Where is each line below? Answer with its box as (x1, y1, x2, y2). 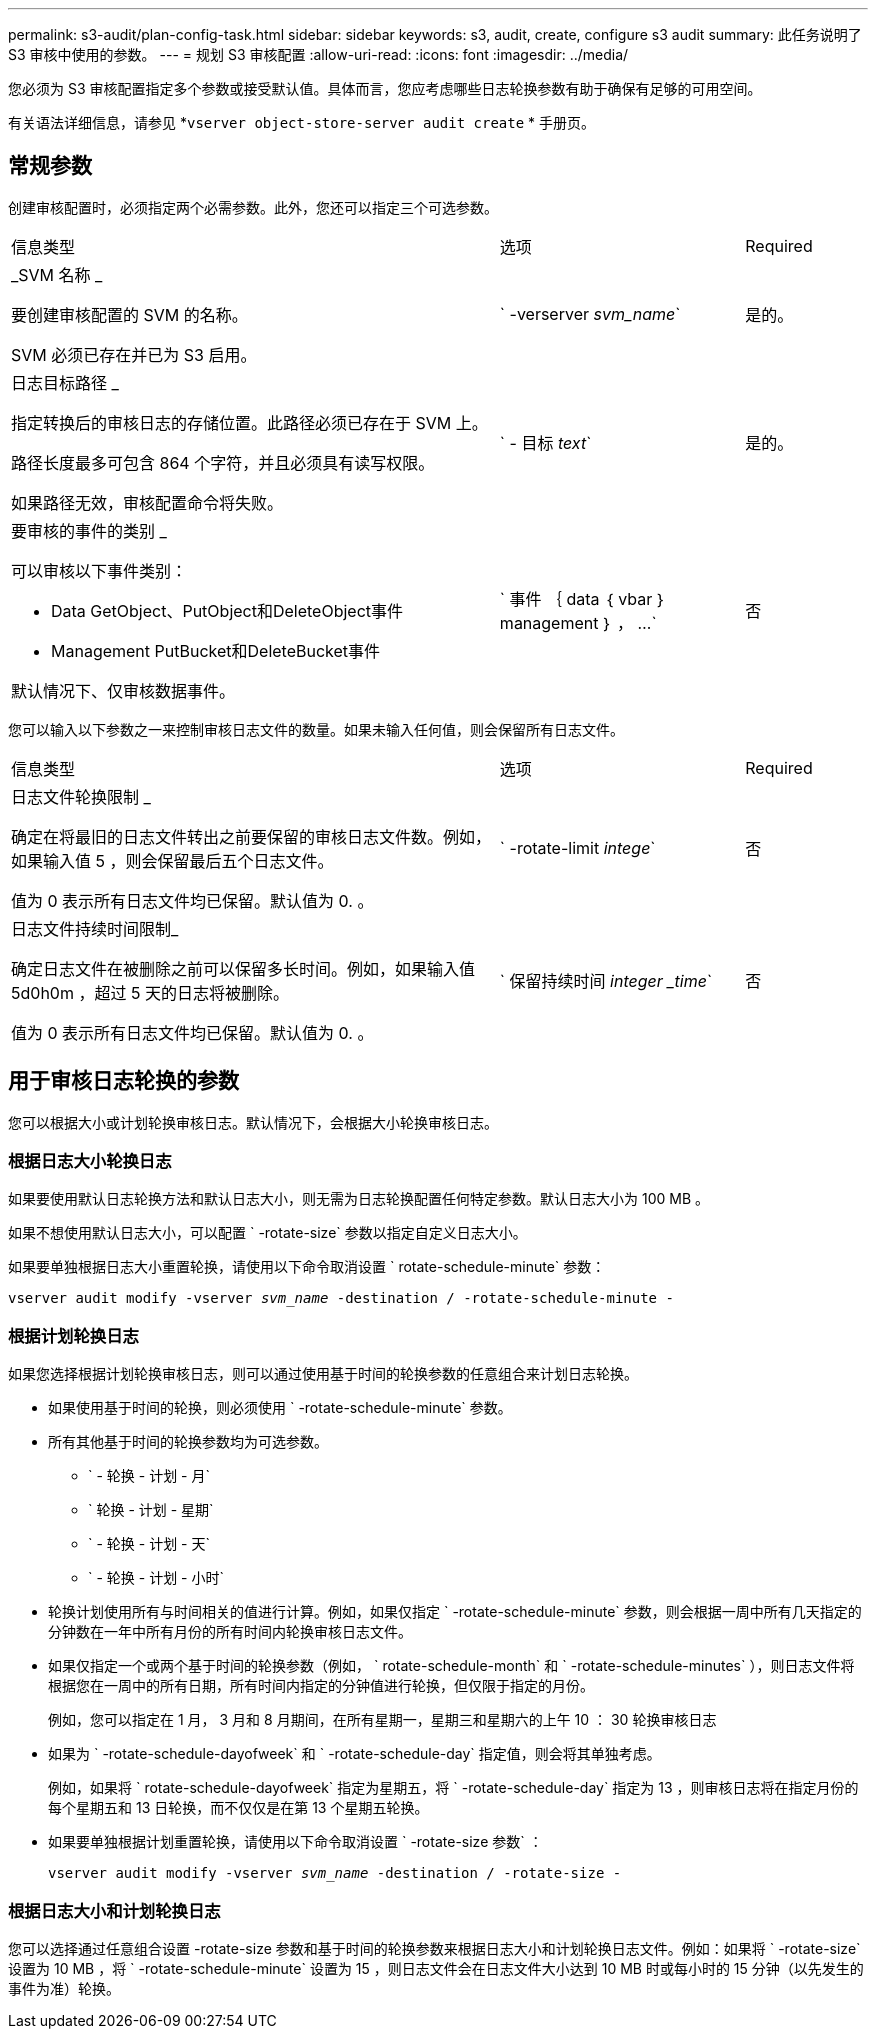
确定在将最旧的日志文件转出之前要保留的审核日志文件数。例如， (11, 826, 492, 847)
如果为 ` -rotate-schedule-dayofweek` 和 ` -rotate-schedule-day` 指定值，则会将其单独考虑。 (48, 1745, 661, 1763)
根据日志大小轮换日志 (8, 1151, 172, 1172)
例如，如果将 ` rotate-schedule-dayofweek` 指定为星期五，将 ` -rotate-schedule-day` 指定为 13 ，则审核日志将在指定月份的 (48, 1779, 859, 1797)
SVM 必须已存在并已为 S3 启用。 (11, 344, 257, 365)
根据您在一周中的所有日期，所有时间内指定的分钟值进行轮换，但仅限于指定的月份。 (48, 1677, 594, 1695)
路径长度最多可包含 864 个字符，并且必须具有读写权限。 (11, 452, 435, 473)
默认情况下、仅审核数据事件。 (11, 680, 236, 701)
